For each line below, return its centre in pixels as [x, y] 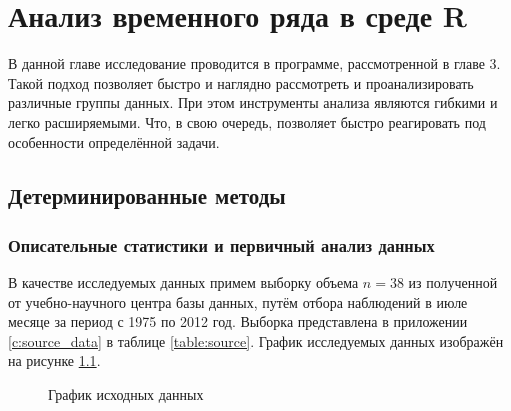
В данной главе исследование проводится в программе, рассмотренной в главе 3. [254, 63]
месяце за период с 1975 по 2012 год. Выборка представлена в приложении [238, 321]
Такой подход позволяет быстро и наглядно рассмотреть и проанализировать [241, 82]
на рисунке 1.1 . [54, 360]
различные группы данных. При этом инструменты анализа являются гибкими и [253, 102]
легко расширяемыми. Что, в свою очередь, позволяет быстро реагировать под [247, 121]
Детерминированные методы [147, 195]
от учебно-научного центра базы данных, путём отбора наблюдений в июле [238, 301]
